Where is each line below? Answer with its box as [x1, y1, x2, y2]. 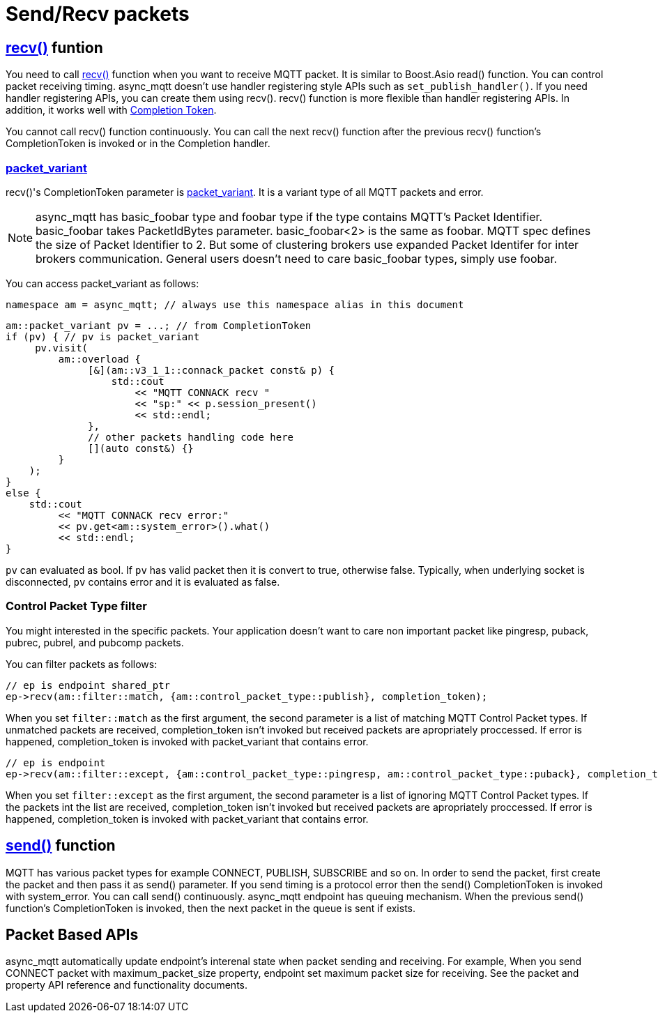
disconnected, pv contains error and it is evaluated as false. [6, 575, 280, 588]
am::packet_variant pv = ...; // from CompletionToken [6, 319, 312, 331]
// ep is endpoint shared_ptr [6, 679, 171, 691]
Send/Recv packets [6, 2, 190, 26]
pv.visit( [35, 342, 89, 354]
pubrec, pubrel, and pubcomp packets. [6, 636, 184, 648]
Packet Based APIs [6, 925, 139, 943]
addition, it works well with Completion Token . [6, 104, 217, 116]
